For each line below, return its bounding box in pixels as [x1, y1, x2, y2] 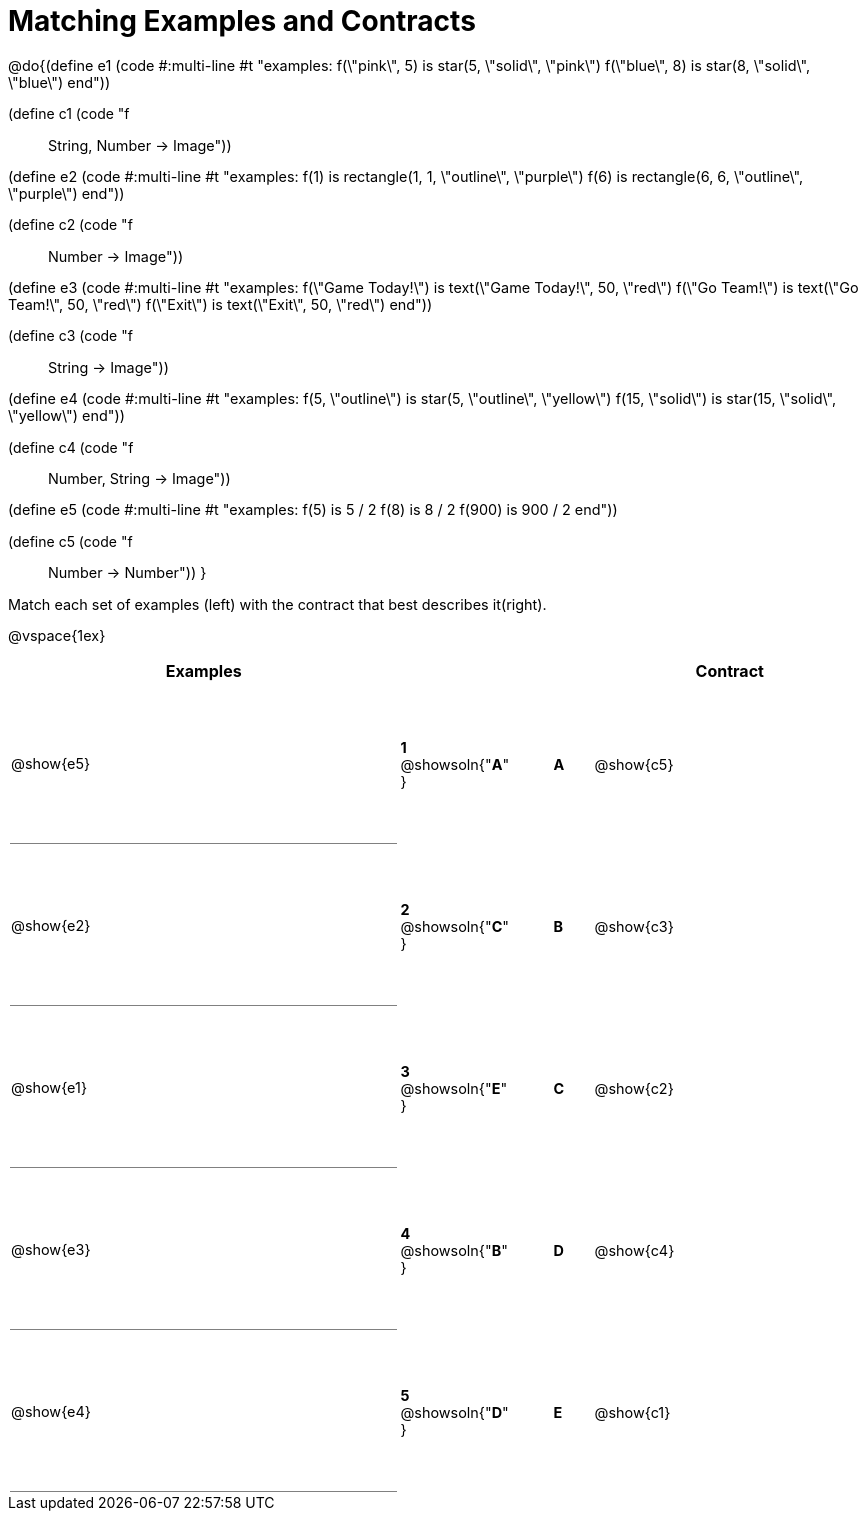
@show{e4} [11, 1403, 91, 1421]
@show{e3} [11, 1241, 91, 1259]
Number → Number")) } [48, 564, 207, 582]
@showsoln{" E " [400, 1079, 508, 1097]
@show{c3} [594, 917, 674, 935]
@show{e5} [11, 755, 91, 773]
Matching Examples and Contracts [8, 4, 476, 38]
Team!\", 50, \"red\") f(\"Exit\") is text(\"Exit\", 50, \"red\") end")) [8, 296, 433, 314]
